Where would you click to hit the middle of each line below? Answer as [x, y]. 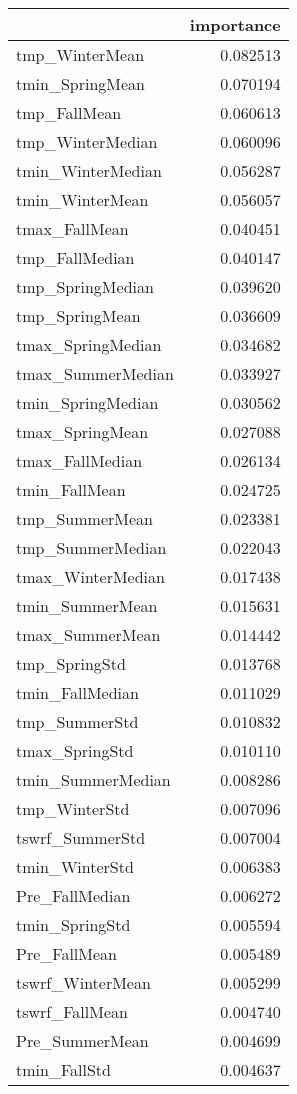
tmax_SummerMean [88, 634]
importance [235, 24]
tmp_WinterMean [80, 54]
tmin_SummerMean [87, 605]
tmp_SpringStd [71, 663]
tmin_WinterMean [82, 199]
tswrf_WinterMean [83, 982]
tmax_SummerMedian [95, 373]
